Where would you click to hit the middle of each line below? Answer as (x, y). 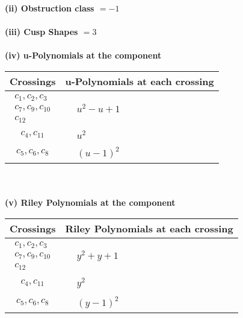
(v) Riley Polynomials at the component (90, 202)
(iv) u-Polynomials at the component (83, 55)
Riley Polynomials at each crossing (149, 228)
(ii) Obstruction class (50, 8)
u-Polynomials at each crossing (140, 81)
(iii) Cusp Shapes (42, 32)
